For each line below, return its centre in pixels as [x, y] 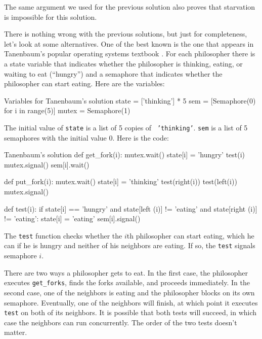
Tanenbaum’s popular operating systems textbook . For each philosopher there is [130, 54]
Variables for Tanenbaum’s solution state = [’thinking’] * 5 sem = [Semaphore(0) [130, 100]
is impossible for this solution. [51, 16]
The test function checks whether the [63, 235]
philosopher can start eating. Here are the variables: [84, 83]
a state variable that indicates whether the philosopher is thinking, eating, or [123, 63]
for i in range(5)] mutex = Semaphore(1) [67, 110]
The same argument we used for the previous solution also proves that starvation [130, 7]
